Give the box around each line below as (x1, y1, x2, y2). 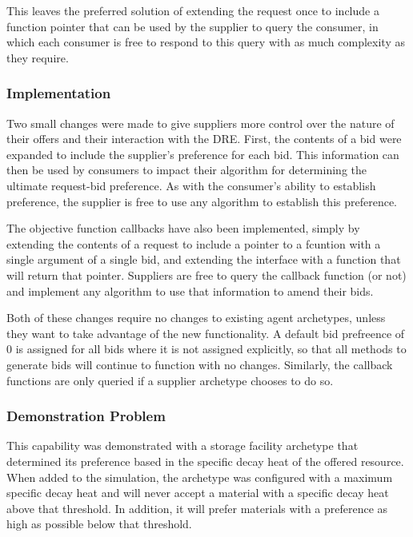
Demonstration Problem (6, 406, 166, 426)
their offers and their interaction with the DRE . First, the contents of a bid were (6, 130, 402, 147)
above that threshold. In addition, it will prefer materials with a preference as (6, 499, 388, 516)
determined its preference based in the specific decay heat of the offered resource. (6, 452, 404, 469)
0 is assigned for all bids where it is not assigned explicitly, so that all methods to (6, 340, 407, 357)
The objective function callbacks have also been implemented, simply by (6, 220, 360, 237)
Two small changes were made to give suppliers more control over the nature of (6, 114, 395, 131)
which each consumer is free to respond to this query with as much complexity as (6, 34, 405, 50)
